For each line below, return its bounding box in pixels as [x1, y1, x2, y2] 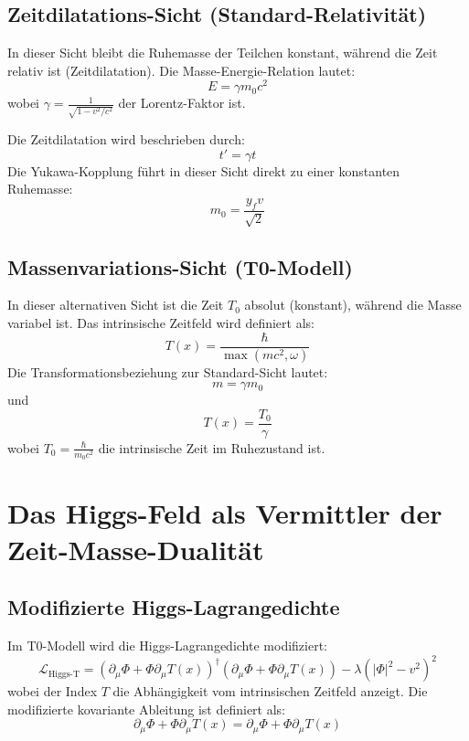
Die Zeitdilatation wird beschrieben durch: [7, 130, 245, 149]
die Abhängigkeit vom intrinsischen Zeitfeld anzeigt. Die [112, 682, 428, 701]
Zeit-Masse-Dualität [7, 530, 264, 567]
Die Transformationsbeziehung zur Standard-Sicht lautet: [7, 363, 328, 382]
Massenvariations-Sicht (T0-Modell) [7, 252, 353, 281]
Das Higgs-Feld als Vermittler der [7, 494, 442, 532]
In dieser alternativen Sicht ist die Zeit [7, 295, 224, 314]
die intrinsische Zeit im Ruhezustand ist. [98, 438, 325, 457]
